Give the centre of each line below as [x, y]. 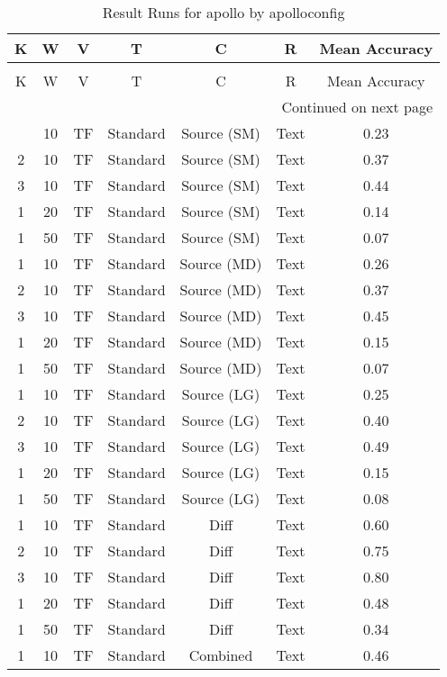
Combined [221, 655]
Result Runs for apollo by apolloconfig [223, 12]
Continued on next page [357, 107]
